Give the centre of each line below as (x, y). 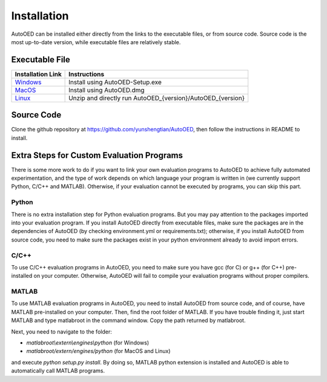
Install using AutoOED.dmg (107, 90)
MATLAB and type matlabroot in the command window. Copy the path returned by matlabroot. (128, 320)
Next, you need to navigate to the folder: (61, 331)
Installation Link (38, 74)
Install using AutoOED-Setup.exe (115, 82)
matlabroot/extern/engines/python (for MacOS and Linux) (98, 351)
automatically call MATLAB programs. (58, 371)
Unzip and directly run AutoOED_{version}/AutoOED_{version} (157, 98)
